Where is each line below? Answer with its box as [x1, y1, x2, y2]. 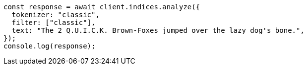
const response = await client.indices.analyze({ [3, 3, 200, 11]
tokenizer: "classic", [11, 11, 100, 19]
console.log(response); [3, 42, 96, 50]
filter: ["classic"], [11, 19, 96, 26]
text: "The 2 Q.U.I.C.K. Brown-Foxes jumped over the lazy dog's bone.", [11, 26, 305, 34]
